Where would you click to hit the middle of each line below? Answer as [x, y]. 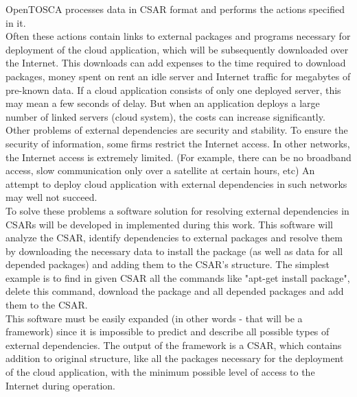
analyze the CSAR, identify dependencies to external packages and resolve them [174, 238]
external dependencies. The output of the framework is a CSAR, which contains [174, 345]
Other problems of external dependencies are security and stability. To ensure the [177, 130]
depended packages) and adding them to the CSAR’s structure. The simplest [168, 264]
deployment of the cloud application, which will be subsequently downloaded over [177, 49]
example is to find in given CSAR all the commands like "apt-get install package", [178, 277]
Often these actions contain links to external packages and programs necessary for [178, 36]
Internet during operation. [60, 385]
